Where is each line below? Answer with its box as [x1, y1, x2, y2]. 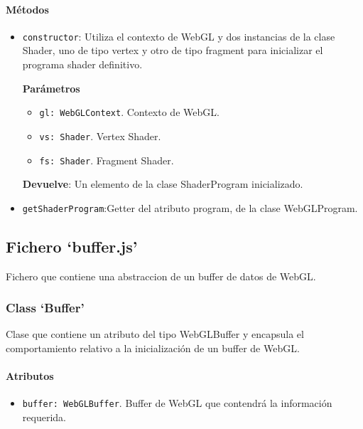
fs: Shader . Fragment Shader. [39, 152, 174, 167]
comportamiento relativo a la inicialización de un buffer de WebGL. [6, 341, 300, 356]
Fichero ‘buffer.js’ [6, 235, 138, 257]
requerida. [22, 410, 66, 425]
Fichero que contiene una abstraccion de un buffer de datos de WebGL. [6, 268, 316, 283]
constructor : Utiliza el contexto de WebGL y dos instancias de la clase [22, 28, 335, 43]
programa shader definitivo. [22, 57, 143, 72]
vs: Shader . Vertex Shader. [39, 128, 161, 143]
